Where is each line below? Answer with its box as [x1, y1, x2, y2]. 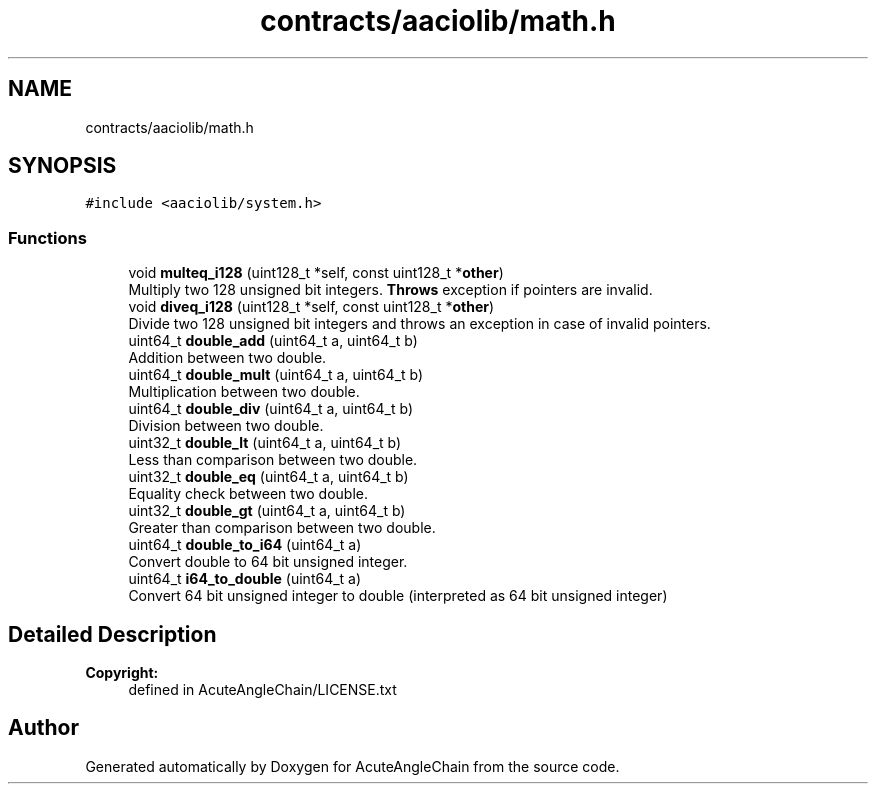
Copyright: [85, 664, 159, 682]
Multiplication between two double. [128, 383, 360, 401]
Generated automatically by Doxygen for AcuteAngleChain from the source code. [85, 757, 620, 775]
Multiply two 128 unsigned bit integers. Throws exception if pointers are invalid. [128, 281, 653, 299]
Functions [8, 227, 87, 248]
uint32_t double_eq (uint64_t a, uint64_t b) [128, 468, 409, 486]
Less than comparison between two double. [128, 451, 418, 469]
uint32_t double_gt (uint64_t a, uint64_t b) [128, 502, 406, 520]
